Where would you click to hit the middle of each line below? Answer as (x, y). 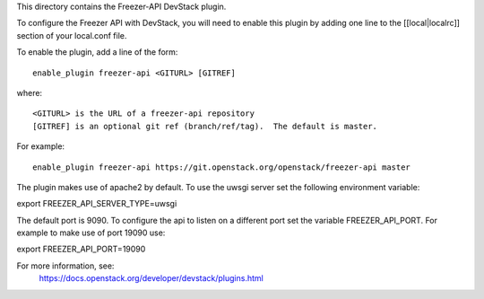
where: (30, 92)
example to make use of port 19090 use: (91, 233)
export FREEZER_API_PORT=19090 (81, 249)
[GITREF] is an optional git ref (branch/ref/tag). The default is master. (205, 126)
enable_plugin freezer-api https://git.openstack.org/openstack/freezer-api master (222, 167)
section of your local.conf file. (72, 35)
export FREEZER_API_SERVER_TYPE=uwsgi (97, 204)
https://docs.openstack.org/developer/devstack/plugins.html (151, 278)
